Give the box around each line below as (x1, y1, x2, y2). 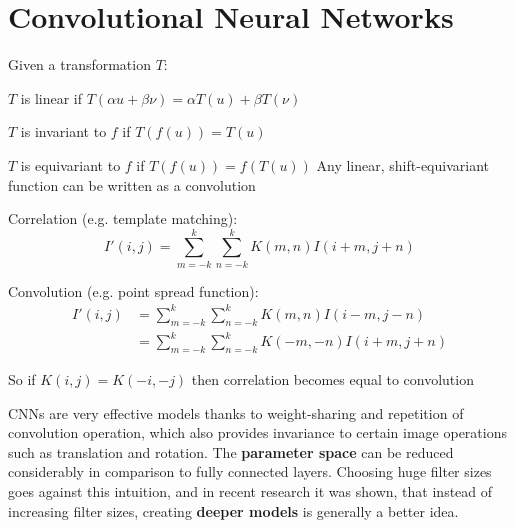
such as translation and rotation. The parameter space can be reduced (8, 441, 454, 462)
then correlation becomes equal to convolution (191, 369, 474, 390)
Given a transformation (8, 54, 151, 75)
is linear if (20, 87, 83, 108)
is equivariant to (20, 154, 121, 175)
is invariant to (20, 121, 107, 142)
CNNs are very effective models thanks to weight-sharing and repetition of (8, 402, 464, 423)
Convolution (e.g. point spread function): (8, 280, 259, 301)
